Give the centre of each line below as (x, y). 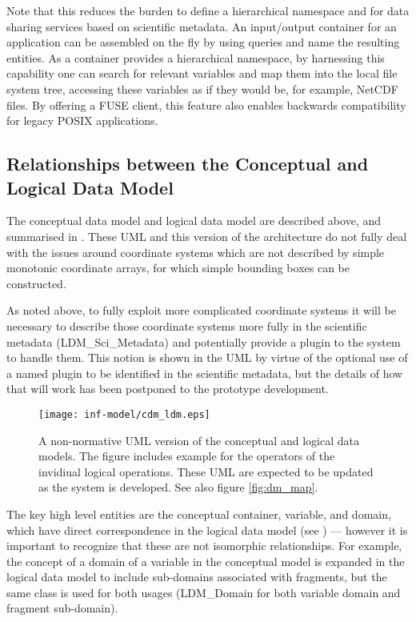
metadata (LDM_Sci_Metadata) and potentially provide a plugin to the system (204, 341)
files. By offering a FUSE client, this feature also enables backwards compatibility (206, 104)
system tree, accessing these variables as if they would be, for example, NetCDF (202, 88)
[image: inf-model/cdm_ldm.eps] (124, 414)
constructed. (36, 283)
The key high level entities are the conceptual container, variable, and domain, (199, 514)
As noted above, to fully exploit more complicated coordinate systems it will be (201, 310)
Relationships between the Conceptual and (188, 164)
